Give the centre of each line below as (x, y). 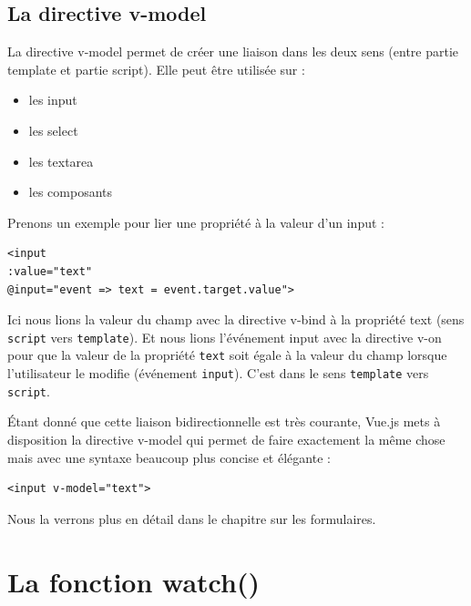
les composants (71, 192)
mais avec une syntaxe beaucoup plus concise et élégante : (169, 457)
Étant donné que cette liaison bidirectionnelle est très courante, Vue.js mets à (224, 421)
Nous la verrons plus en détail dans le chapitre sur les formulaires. (192, 518)
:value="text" (50, 271)
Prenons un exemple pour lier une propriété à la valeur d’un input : (196, 222)
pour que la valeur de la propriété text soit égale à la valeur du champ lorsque (227, 355)
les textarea (61, 161)
